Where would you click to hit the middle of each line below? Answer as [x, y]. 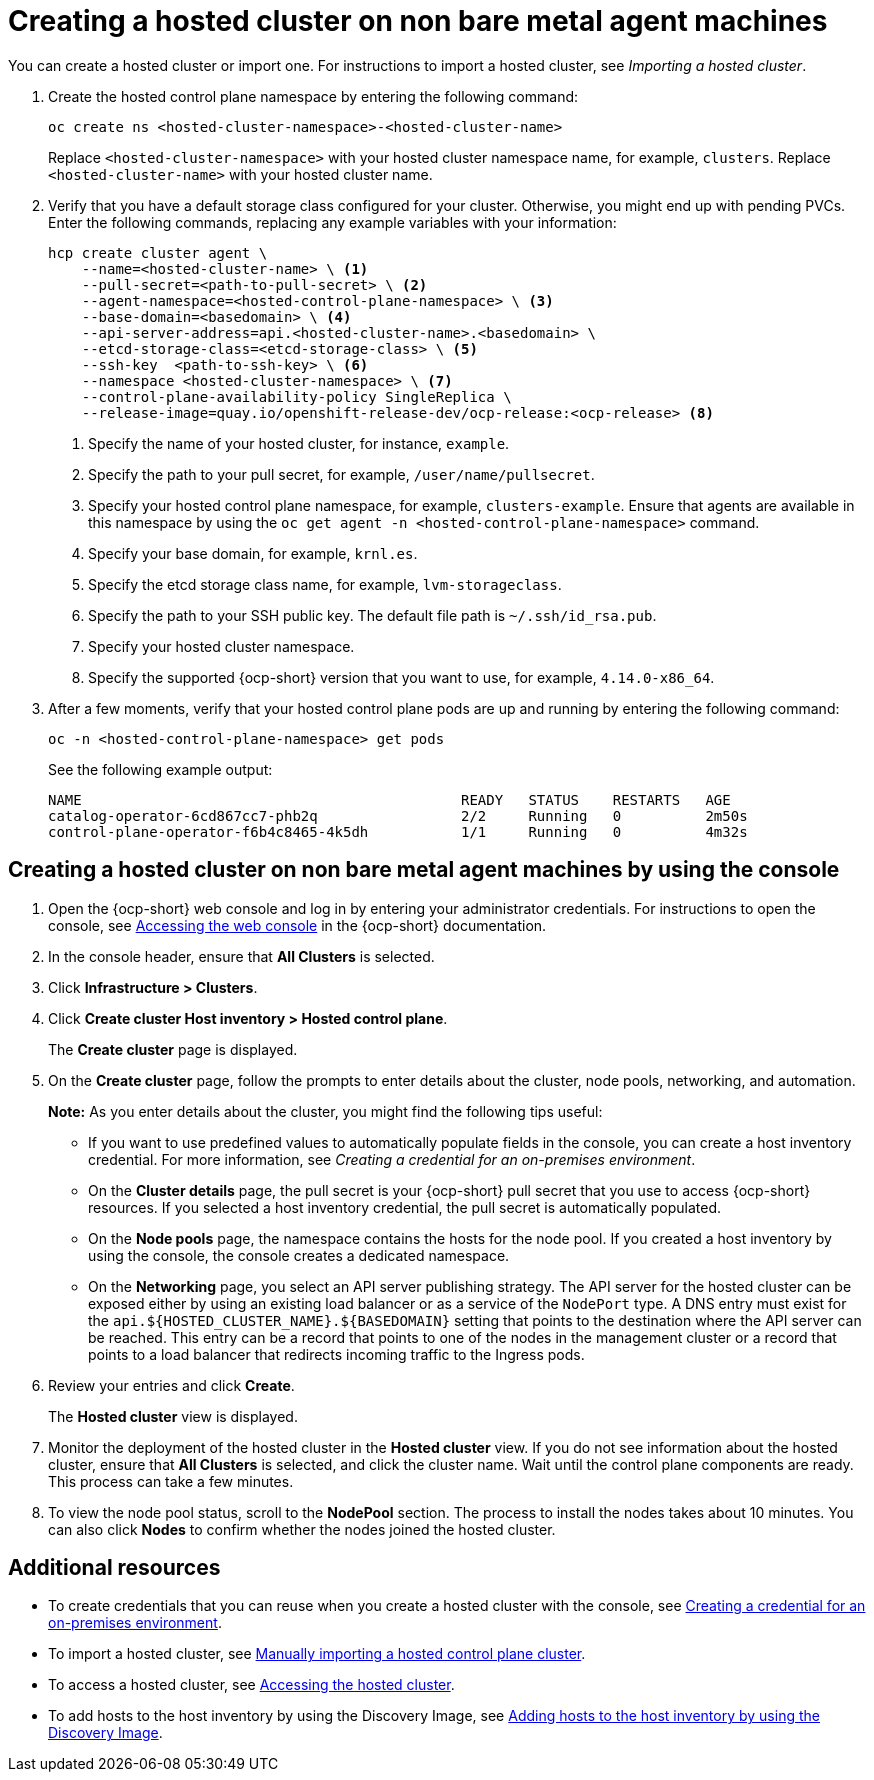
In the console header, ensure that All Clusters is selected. [241, 956]
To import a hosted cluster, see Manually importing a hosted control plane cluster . [317, 1654]
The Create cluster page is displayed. [173, 1049]
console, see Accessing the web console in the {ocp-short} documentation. [297, 925]
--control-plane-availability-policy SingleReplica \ [296, 396]
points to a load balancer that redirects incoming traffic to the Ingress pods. [336, 1354]
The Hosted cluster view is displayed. [173, 1416]
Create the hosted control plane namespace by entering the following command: [313, 96]
